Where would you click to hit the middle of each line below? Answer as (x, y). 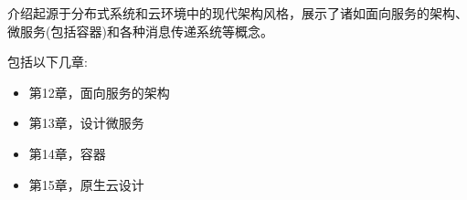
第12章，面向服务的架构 (99, 92)
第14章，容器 (67, 153)
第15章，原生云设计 (86, 184)
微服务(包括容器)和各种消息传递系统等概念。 (140, 31)
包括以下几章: (48, 62)
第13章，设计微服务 (86, 123)
